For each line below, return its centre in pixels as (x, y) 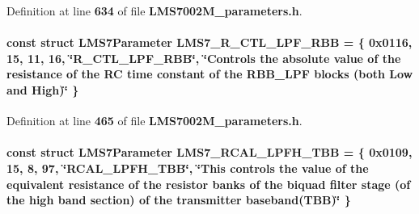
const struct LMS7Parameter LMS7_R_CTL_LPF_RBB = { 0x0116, (209, 42)
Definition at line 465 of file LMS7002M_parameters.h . (154, 121)
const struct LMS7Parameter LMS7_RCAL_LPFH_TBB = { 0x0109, (209, 152)
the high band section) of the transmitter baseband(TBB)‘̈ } (179, 200)
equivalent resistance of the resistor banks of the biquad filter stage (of (209, 184)
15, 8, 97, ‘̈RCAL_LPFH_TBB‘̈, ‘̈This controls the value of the (188, 168)
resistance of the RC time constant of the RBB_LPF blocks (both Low (210, 74)
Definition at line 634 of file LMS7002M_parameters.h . (154, 10)
